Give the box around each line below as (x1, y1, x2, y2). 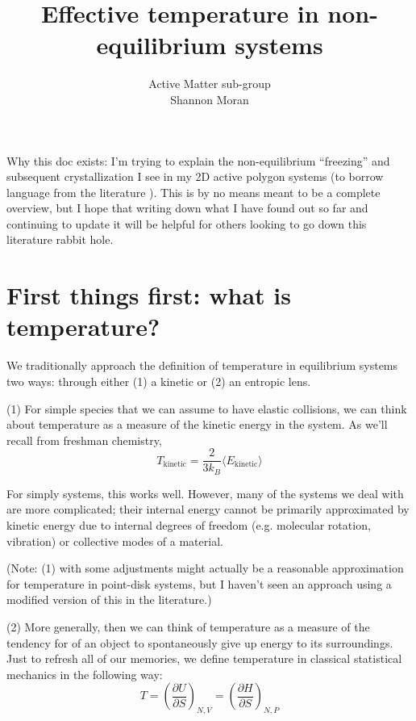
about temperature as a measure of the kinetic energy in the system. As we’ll (6, 416, 388, 433)
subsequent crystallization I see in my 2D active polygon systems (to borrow (6, 168, 384, 185)
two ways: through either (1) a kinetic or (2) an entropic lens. (6, 372, 311, 389)
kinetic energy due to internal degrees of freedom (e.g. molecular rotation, (6, 517, 371, 534)
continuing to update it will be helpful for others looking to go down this (6, 215, 367, 232)
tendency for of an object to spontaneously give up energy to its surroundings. (6, 634, 393, 651)
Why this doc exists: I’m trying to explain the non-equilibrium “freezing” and (6, 152, 390, 169)
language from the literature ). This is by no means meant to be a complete (6, 183, 381, 200)
